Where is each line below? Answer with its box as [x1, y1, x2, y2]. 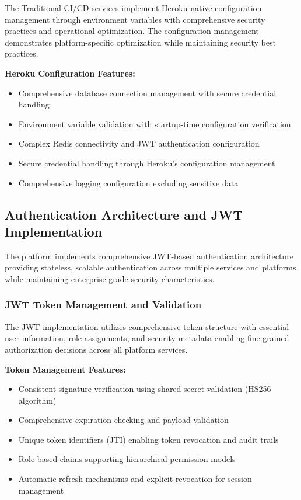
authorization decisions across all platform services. [5, 343, 188, 355]
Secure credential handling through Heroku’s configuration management [18, 157, 275, 169]
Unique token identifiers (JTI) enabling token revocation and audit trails [18, 433, 279, 445]
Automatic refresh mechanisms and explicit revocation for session [18, 473, 252, 485]
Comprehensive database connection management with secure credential [18, 86, 276, 99]
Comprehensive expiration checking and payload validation [18, 414, 229, 426]
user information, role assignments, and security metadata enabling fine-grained [5, 332, 289, 344]
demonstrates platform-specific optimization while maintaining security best [5, 36, 276, 48]
